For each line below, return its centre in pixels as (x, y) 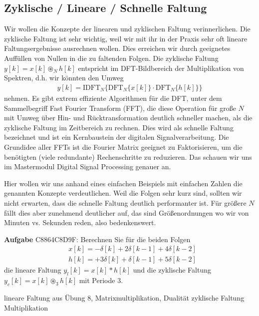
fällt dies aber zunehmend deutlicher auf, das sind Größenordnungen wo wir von (127, 212)
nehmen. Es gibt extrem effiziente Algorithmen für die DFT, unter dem (113, 98)
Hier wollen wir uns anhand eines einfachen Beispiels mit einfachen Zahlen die (123, 183)
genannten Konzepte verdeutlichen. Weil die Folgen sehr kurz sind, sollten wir (123, 193)
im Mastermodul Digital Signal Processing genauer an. (88, 166)
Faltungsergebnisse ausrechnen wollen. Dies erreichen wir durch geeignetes (117, 48)
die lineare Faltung (33, 270)
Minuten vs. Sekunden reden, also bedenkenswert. (80, 222)
